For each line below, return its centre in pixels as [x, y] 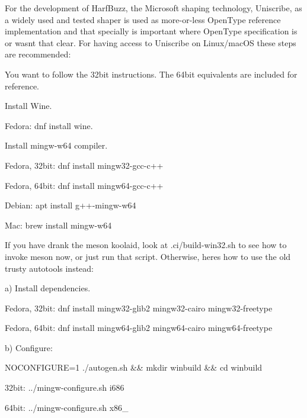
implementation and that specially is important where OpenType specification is [151, 31]
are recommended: [38, 54]
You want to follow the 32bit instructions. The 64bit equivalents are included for [151, 74]
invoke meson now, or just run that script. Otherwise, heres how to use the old [148, 256]
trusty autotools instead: [49, 268]
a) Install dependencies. [48, 288]
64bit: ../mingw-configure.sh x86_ [67, 407]
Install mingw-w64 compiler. [56, 145]
